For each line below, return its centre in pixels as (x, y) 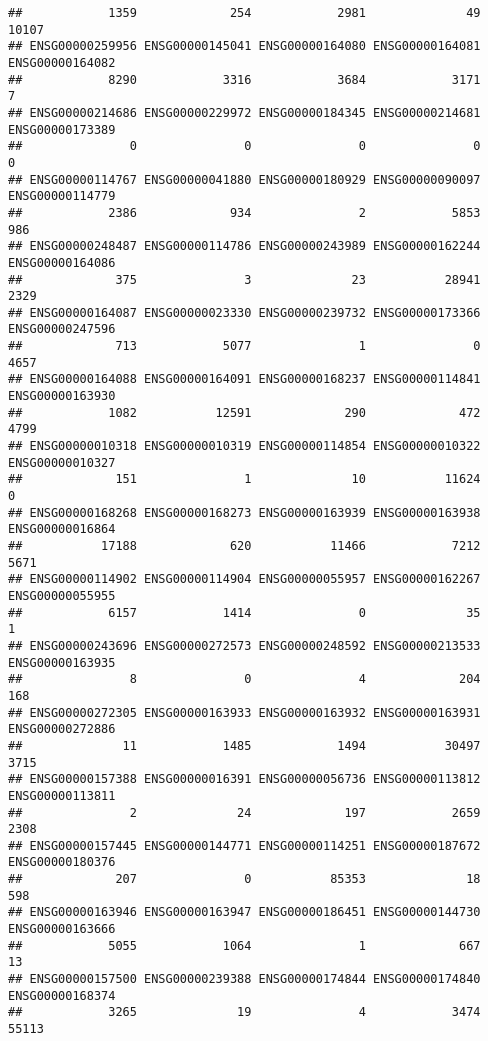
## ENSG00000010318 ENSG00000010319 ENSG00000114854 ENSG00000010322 (244, 446)
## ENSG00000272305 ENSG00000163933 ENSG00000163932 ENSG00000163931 (244, 712)
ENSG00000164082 (62, 62)
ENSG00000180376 (62, 862)
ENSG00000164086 (62, 262)
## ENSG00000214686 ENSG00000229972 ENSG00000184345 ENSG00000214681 (244, 112)
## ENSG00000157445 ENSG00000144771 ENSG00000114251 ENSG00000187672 (244, 845)
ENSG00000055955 (62, 595)
